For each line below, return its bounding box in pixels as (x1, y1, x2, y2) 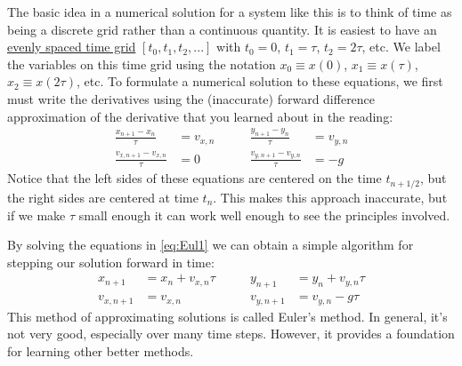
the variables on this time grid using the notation (7, 54, 276, 73)
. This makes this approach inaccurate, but (213, 187, 448, 206)
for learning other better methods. (7, 341, 194, 360)
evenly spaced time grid (7, 37, 136, 56)
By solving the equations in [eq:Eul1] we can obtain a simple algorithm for (7, 235, 414, 254)
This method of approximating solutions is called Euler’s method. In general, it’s (7, 306, 448, 325)
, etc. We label (361, 37, 441, 56)
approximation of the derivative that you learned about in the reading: (7, 107, 393, 125)
